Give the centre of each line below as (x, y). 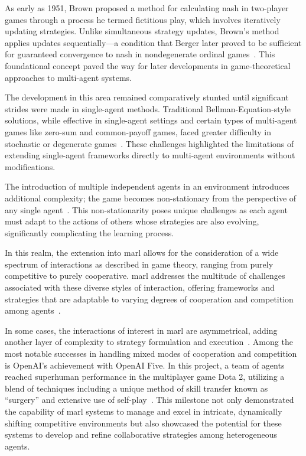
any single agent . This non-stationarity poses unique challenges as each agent (146, 209)
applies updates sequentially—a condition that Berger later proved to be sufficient (153, 42)
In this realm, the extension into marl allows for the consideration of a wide (142, 253)
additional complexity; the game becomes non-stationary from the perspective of (151, 198)
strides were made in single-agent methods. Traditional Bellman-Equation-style (148, 108)
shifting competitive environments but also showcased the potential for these (143, 423)
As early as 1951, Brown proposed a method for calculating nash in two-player (147, 8)
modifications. (30, 166)
